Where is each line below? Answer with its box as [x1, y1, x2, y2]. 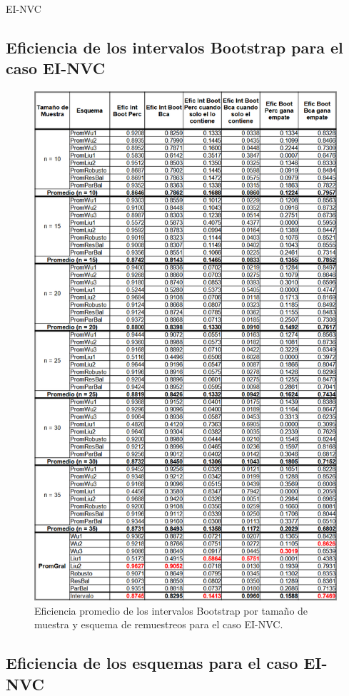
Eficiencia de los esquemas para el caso [6, 652, 298, 674]
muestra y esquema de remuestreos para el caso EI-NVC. [34, 617, 283, 632]
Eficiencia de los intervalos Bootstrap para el [6, 36, 343, 58]
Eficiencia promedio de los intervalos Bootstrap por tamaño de [34, 603, 308, 618]
